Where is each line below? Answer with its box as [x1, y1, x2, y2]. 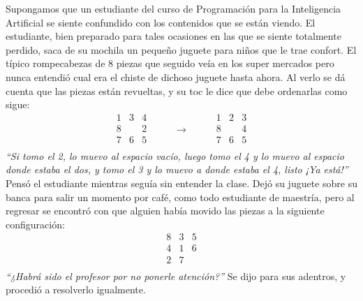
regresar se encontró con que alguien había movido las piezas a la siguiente [6, 203, 325, 218]
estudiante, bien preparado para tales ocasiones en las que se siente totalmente [6, 29, 341, 43]
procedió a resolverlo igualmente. [6, 282, 146, 297]
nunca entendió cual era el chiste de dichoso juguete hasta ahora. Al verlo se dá [6, 69, 346, 84]
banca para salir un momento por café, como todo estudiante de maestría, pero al [6, 189, 355, 204]
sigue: [6, 97, 30, 112]
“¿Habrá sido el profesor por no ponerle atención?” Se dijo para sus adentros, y [6, 268, 346, 283]
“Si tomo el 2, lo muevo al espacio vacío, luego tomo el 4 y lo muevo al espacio [6, 148, 344, 163]
